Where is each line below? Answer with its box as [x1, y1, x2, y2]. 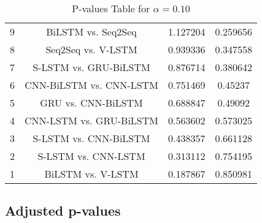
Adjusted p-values [5, 201, 121, 220]
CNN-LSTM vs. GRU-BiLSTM [25, 113, 158, 127]
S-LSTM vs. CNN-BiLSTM [33, 131, 150, 145]
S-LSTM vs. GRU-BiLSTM [33, 60, 150, 74]
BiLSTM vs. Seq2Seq [46, 25, 137, 39]
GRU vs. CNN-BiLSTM [40, 96, 143, 110]
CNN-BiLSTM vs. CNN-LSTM [25, 78, 158, 92]
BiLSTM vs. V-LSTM [44, 167, 139, 181]
